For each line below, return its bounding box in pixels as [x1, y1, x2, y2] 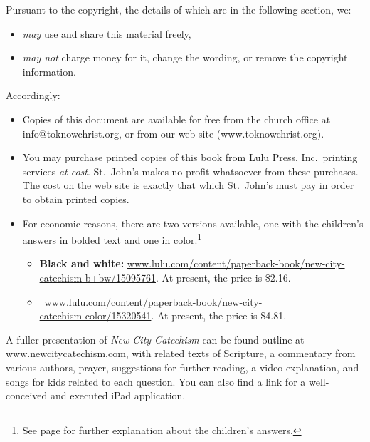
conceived [6, 388, 48, 403]
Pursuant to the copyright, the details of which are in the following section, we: [6, 2, 351, 16]
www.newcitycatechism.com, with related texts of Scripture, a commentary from [6, 346, 356, 361]
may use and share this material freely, [22, 26, 191, 41]
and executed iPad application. [50, 388, 186, 403]
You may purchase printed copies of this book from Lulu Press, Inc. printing [22, 150, 358, 165]
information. [22, 63, 76, 78]
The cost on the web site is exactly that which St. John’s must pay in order [22, 178, 354, 192]
